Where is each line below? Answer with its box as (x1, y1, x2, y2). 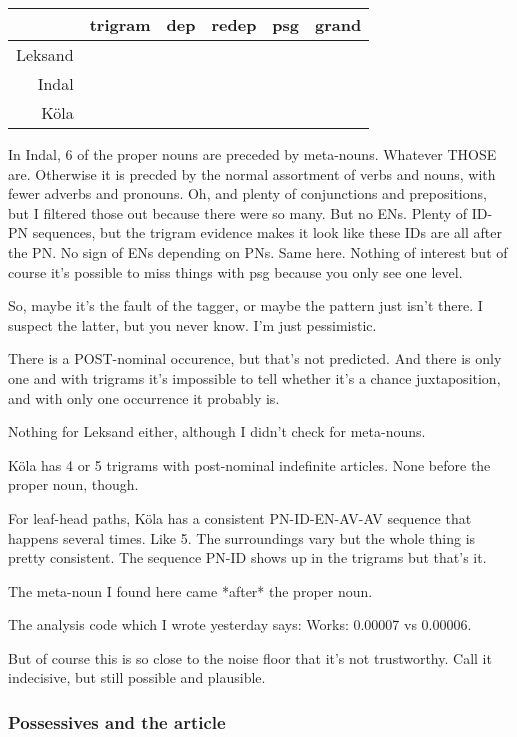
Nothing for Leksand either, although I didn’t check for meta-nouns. (8, 421, 426, 442)
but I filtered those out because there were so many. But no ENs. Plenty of (8, 202, 468, 223)
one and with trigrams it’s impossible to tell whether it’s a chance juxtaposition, (8, 367, 501, 388)
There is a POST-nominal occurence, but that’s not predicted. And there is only (8, 348, 502, 369)
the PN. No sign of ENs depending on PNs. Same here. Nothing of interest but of (8, 241, 508, 262)
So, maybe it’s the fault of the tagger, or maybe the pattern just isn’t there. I (8, 295, 483, 316)
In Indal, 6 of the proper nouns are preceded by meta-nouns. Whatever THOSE (8, 144, 497, 164)
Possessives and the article (8, 709, 226, 734)
